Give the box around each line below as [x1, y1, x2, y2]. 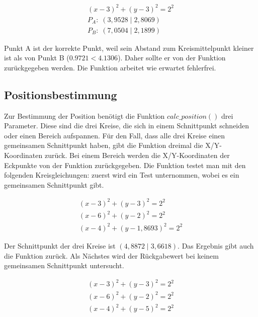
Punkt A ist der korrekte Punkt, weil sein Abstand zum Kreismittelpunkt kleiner [4, 42, 254, 53]
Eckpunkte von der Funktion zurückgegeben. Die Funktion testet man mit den [4, 160, 246, 170]
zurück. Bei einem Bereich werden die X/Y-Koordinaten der [44, 149, 230, 160]
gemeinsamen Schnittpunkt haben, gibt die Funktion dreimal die [4, 140, 203, 150]
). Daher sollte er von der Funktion [118, 52, 226, 63]
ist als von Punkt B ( [4, 52, 69, 63]
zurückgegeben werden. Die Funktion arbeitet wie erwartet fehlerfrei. [4, 62, 216, 72]
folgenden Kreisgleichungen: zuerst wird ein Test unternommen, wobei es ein [4, 170, 239, 180]
